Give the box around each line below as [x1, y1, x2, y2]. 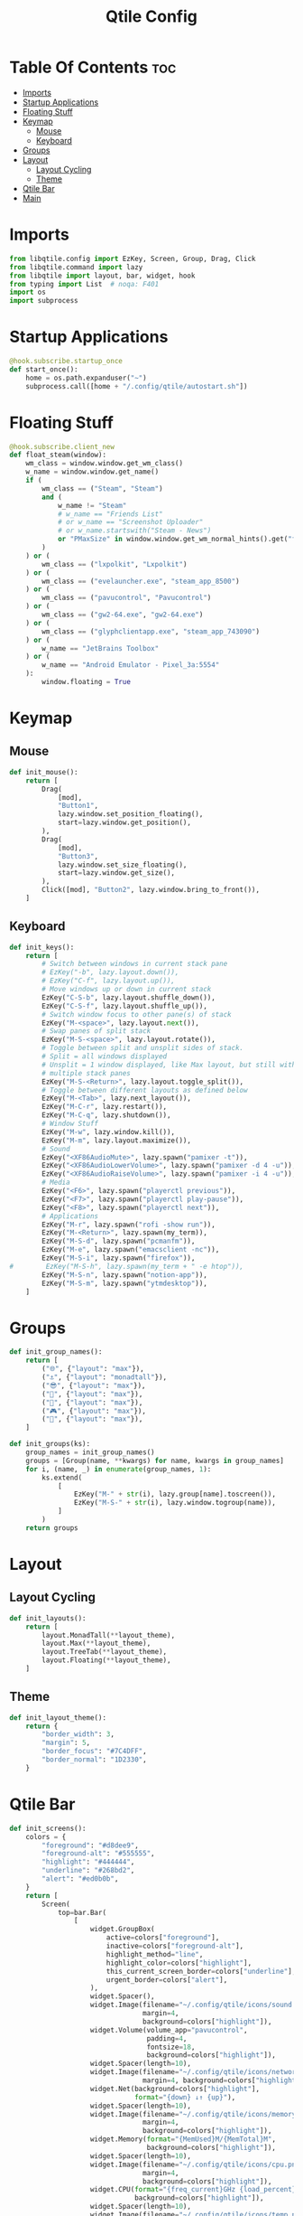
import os [9, 287, 47, 297]
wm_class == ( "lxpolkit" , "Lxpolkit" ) [41, 559, 188, 568]
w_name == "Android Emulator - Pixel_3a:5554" [41, 661, 220, 670]
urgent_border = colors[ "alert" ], [106, 1975, 228, 1985]
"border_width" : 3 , [41, 1730, 115, 1739]
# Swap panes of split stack [41, 1027, 151, 1036]
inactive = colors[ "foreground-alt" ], [106, 1941, 244, 1950]
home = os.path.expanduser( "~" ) [25, 373, 147, 382]
